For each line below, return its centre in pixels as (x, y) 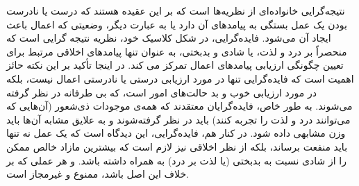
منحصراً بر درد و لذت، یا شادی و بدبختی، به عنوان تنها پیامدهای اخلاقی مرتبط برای (177, 51)
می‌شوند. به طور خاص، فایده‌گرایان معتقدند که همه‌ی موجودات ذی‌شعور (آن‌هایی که (179, 106)
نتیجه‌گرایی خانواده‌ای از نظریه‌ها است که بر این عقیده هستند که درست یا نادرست (176, 10)
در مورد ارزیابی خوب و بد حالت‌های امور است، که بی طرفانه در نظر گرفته (161, 92)
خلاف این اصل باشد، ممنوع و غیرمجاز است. (98, 174)
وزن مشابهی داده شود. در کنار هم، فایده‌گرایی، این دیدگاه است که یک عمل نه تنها (176, 133)
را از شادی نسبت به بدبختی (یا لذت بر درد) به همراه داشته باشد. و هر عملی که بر (176, 160)
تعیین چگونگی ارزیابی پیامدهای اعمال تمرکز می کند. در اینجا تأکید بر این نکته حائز (175, 65)
